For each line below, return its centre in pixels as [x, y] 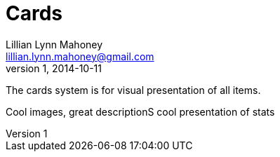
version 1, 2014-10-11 [54, 68]
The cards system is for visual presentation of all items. [133, 90]
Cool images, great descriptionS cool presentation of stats [140, 111]
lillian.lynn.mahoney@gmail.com [80, 56]
